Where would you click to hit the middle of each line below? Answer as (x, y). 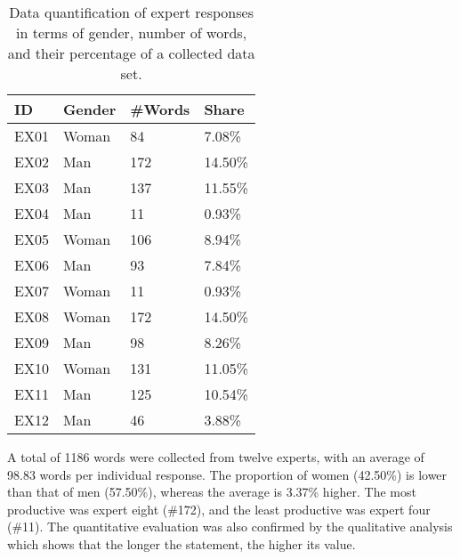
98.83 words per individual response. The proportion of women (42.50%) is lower (227, 474)
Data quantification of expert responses (131, 12)
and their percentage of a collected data (131, 53)
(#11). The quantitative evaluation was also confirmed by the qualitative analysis (230, 527)
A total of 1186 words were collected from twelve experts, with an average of (216, 457)
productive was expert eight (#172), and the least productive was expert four (219, 509)
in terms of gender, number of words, (132, 32)
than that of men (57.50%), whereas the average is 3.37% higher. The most (212, 492)
